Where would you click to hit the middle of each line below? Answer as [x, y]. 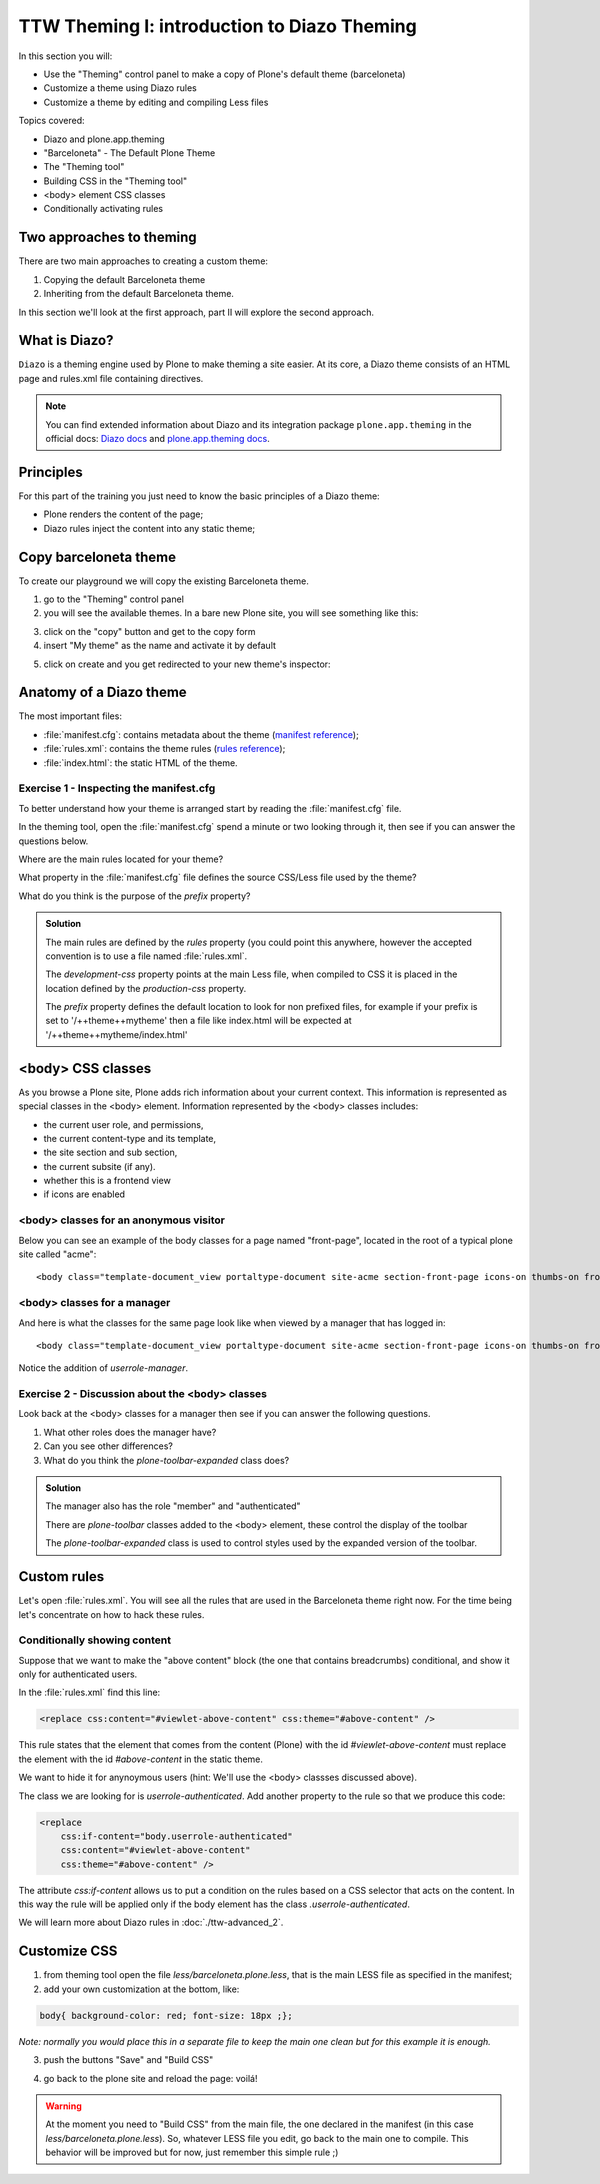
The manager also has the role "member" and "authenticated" [173, 1506]
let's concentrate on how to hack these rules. [111, 1614]
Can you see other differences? [108, 1446]
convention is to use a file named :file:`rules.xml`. [146, 956]
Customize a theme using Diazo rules [120, 88]
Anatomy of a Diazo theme [102, 692]
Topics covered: [51, 121]
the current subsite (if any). [99, 1166]
